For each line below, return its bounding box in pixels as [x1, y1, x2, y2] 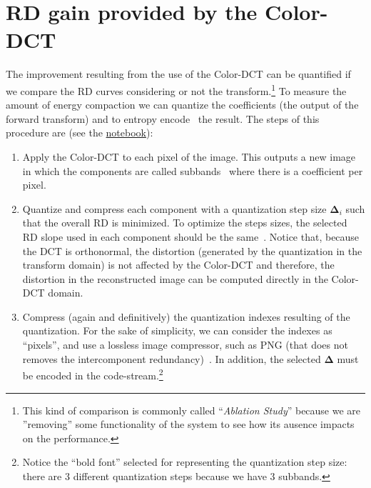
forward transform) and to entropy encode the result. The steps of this [6, 111, 320, 126]
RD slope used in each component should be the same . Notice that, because [22, 229, 360, 244]
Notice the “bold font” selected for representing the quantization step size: [22, 454, 347, 469]
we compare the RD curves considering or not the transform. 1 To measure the [6, 81, 347, 98]
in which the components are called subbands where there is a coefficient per [22, 163, 363, 178]
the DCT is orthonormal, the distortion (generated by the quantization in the [22, 243, 362, 258]
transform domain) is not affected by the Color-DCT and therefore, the [22, 257, 335, 272]
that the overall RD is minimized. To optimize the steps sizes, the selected [22, 215, 347, 230]
